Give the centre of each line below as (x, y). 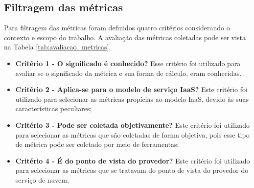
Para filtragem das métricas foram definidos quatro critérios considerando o (117, 28)
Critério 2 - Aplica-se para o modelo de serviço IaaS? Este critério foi (131, 89)
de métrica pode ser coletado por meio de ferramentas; (97, 144)
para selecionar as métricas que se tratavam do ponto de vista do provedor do (132, 170)
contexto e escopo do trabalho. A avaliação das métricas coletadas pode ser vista (125, 37)
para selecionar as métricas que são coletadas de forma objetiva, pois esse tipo (132, 134)
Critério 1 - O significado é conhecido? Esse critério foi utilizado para (128, 63)
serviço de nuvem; (42, 179)
